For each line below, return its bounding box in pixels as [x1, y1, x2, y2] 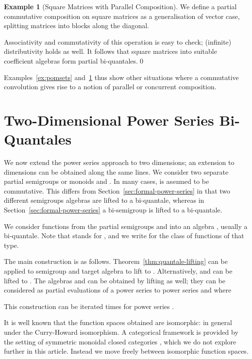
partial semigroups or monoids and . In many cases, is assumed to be [4, 176, 209, 186]
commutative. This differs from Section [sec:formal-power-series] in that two [4, 185, 231, 196]
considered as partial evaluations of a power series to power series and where [4, 285, 232, 295]
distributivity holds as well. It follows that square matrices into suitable [4, 46, 217, 56]
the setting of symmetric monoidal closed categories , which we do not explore [4, 336, 236, 346]
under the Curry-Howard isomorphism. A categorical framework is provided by [4, 326, 238, 337]
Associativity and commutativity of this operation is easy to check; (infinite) [4, 36, 232, 47]
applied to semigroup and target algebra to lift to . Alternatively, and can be [4, 266, 233, 276]
